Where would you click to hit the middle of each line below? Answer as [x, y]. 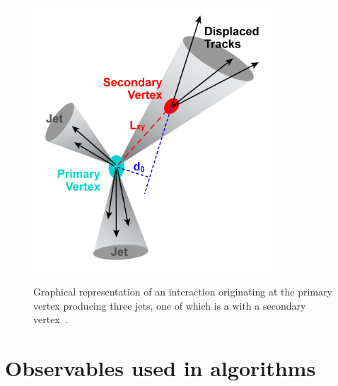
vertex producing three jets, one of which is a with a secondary [170, 305]
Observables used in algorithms [161, 368]
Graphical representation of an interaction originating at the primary [183, 292]
